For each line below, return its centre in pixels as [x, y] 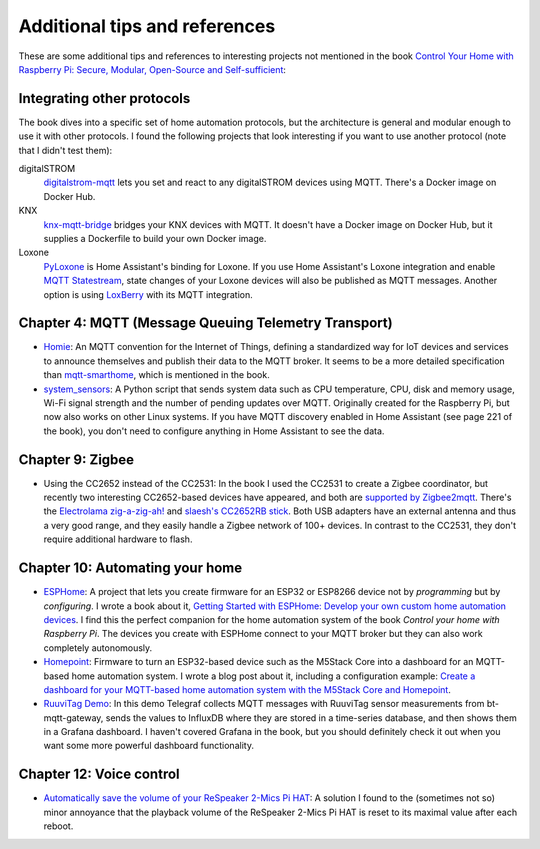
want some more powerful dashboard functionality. [149, 746]
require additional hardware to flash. [118, 539]
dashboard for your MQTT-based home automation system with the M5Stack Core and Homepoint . [247, 689]
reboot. [58, 826]
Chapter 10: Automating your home [130, 568]
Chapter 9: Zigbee [76, 459]
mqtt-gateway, [73, 717]
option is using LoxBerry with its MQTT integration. [148, 294]
